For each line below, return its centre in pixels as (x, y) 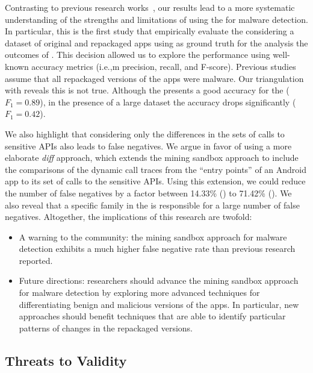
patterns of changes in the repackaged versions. (106, 328)
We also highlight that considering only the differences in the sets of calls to (145, 133)
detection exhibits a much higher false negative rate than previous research (157, 249)
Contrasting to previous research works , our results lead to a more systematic (150, 7)
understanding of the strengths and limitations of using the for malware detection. (156, 19)
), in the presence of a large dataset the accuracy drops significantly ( (168, 102)
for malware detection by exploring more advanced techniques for (139, 293)
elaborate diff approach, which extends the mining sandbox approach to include (152, 158)
